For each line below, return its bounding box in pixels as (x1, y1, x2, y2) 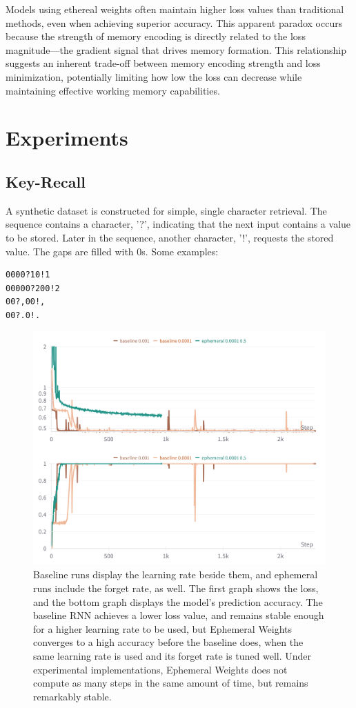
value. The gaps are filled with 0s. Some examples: (6, 244, 219, 258)
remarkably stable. (33, 689, 112, 703)
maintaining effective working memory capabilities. (6, 83, 220, 97)
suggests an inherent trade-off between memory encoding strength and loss (6, 56, 321, 70)
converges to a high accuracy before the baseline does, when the (33, 635, 304, 649)
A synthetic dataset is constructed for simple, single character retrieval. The (6, 203, 327, 217)
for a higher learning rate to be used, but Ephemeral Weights (33, 621, 293, 636)
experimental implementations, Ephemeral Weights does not (33, 662, 288, 676)
